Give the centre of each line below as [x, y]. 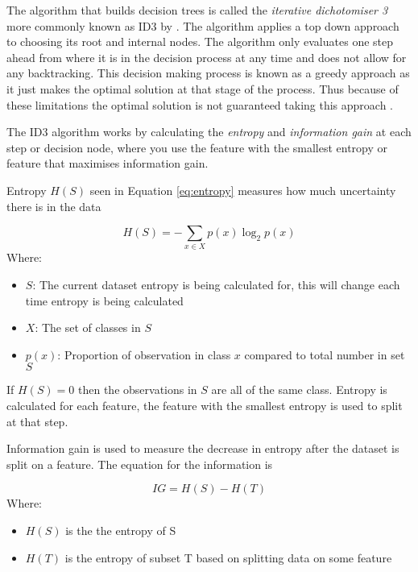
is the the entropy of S [121, 530]
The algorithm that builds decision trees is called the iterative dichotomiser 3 [197, 10]
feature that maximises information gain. [108, 163]
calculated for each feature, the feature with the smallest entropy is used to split [205, 406]
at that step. [37, 421]
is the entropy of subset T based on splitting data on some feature [228, 557]
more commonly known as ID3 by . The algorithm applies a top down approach [203, 25]
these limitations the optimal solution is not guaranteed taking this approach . [200, 104]
